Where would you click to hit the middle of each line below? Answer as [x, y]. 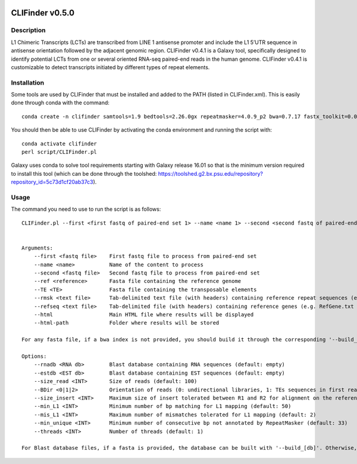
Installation [28, 82]
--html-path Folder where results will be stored [126, 323]
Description [28, 30]
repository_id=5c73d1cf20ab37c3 [52, 182]
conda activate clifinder [59, 144]
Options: [34, 356]
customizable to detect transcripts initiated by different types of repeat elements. [110, 67]
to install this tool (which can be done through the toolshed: [84, 173]
